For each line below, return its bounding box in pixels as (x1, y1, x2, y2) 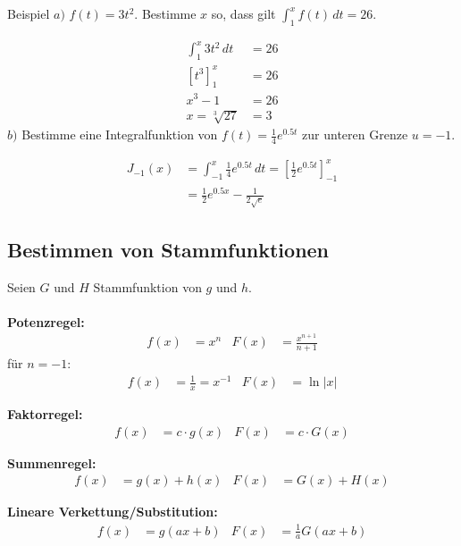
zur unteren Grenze (302, 125, 408, 144)
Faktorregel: (7, 405, 83, 424)
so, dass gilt (211, 4, 276, 22)
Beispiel (7, 4, 50, 22)
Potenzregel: (7, 312, 85, 331)
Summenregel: (7, 453, 96, 472)
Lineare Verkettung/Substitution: (7, 502, 218, 521)
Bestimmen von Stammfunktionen (7, 235, 330, 263)
